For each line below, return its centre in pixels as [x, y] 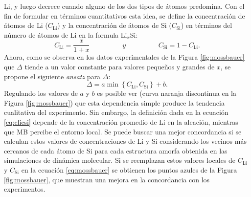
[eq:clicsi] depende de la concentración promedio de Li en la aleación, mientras [121, 122]
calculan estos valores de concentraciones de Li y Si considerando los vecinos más [125, 141]
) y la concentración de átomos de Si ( [114, 25]
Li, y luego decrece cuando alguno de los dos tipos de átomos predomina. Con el [124, 6]
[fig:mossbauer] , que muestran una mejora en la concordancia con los [107, 179]
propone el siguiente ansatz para [52, 76]
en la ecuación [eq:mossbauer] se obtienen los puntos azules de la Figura [129, 169]
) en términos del [206, 25]
